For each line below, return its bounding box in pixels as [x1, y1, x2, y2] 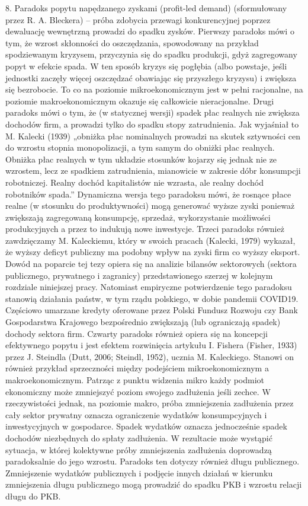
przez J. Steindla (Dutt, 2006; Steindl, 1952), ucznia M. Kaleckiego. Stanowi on [5, 350, 294, 362]
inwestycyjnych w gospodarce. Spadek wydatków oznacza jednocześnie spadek [5, 420, 287, 432]
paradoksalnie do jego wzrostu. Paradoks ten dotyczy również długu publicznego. [5, 455, 300, 467]
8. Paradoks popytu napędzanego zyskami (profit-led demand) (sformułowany [5, 2, 287, 14]
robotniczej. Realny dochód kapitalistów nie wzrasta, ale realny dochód [5, 176, 264, 188]
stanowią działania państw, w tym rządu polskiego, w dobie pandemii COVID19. [5, 292, 299, 304]
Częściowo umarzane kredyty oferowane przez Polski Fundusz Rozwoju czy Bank [5, 304, 298, 316]
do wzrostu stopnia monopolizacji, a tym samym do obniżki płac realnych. [5, 141, 275, 154]
